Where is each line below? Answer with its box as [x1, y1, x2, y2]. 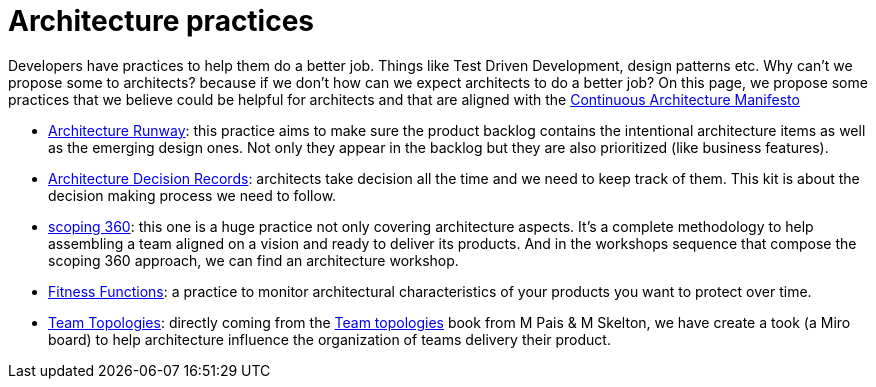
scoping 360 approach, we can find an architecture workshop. [48, 251, 459, 269]
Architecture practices [8, 4, 315, 38]
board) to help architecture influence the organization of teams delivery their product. [48, 330, 611, 348]
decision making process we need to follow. [48, 186, 337, 204]
